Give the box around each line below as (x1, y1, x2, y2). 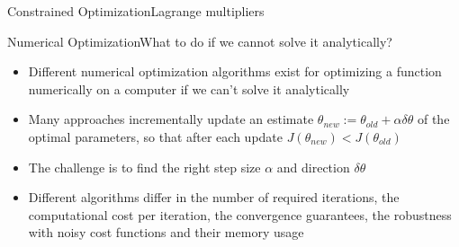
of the (417, 110, 450, 128)
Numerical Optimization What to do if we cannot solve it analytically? (7, 31, 392, 50)
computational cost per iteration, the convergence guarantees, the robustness (28, 205, 452, 224)
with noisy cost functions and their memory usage (28, 223, 304, 242)
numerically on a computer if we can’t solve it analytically (28, 79, 350, 98)
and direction (276, 157, 350, 176)
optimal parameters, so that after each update (28, 127, 283, 146)
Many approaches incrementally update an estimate (28, 110, 314, 128)
